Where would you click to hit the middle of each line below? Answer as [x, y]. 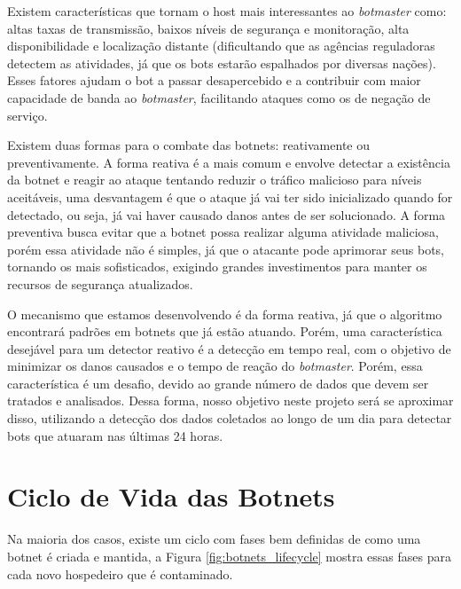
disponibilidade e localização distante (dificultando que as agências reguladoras [221, 46]
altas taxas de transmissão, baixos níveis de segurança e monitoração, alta [208, 28]
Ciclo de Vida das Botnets [171, 496]
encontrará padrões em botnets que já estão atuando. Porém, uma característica [225, 331]
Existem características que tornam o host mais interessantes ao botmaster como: [227, 11]
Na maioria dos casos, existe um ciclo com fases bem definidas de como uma [214, 539]
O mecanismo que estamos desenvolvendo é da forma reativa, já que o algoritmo [225, 314]
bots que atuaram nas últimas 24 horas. [115, 435]
